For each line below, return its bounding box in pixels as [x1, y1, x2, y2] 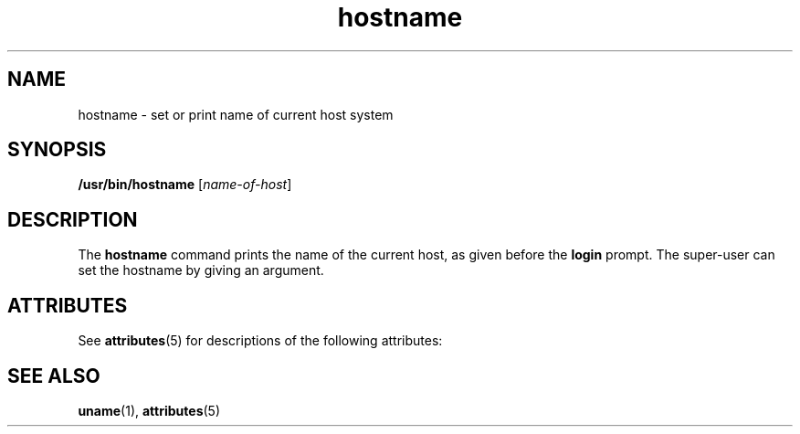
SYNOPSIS [7, 138, 107, 162]
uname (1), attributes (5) [78, 402, 220, 418]
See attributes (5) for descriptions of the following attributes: [78, 333, 443, 349]
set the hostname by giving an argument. [78, 262, 324, 279]
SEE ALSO [7, 364, 100, 387]
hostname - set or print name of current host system [78, 106, 394, 122]
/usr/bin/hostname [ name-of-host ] [78, 176, 292, 193]
